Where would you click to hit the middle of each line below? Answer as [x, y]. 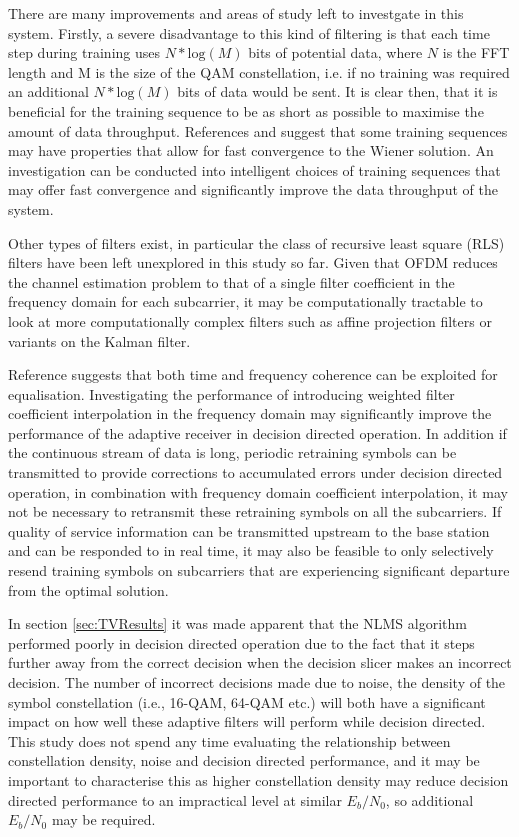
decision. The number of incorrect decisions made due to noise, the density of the [257, 682]
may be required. [103, 819]
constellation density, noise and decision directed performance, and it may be [244, 760]
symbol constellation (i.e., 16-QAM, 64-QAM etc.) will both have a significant [247, 701]
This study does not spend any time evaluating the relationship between [229, 740]
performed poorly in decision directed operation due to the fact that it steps [241, 642]
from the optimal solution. [88, 589]
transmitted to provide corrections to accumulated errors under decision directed [255, 472]
